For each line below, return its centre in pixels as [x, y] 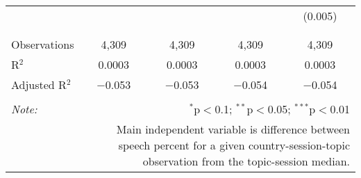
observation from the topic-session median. [246, 161]
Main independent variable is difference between [233, 129]
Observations [43, 44]
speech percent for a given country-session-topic [234, 145]
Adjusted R [39, 84]
